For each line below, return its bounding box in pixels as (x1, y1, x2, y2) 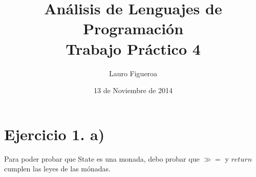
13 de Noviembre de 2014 (93, 85, 173, 96)
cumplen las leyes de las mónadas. (4, 163, 111, 174)
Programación (82, 18, 184, 39)
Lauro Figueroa (109, 68, 158, 78)
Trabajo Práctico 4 (66, 38, 201, 59)
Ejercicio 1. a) (4, 123, 105, 144)
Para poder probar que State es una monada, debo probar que (4, 153, 200, 164)
